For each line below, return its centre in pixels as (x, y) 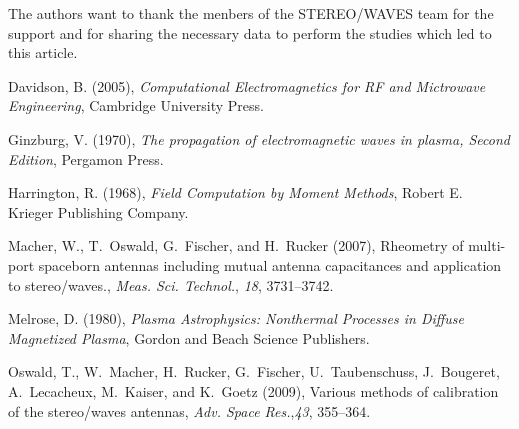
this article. (43, 52)
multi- (487, 245)
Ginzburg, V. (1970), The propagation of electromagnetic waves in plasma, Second (259, 138)
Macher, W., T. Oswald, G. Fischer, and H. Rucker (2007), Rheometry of (236, 245)
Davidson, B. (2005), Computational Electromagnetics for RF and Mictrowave (247, 85)
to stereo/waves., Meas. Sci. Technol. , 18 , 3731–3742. (171, 284)
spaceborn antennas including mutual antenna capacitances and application (270, 264)
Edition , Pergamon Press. (86, 158)
